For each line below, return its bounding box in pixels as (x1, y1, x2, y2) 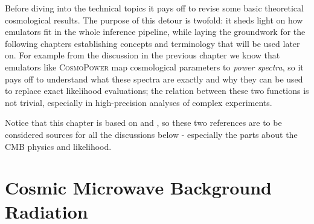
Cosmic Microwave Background (5, 175, 272, 200)
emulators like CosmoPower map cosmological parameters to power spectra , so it (5, 60, 304, 73)
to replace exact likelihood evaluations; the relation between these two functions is (5, 84, 309, 97)
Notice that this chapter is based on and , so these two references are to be (5, 116, 282, 129)
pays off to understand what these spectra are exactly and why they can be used (5, 72, 303, 85)
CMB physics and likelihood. (5, 140, 112, 152)
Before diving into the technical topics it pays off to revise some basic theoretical (5, 2, 304, 14)
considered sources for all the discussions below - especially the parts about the (5, 128, 298, 140)
